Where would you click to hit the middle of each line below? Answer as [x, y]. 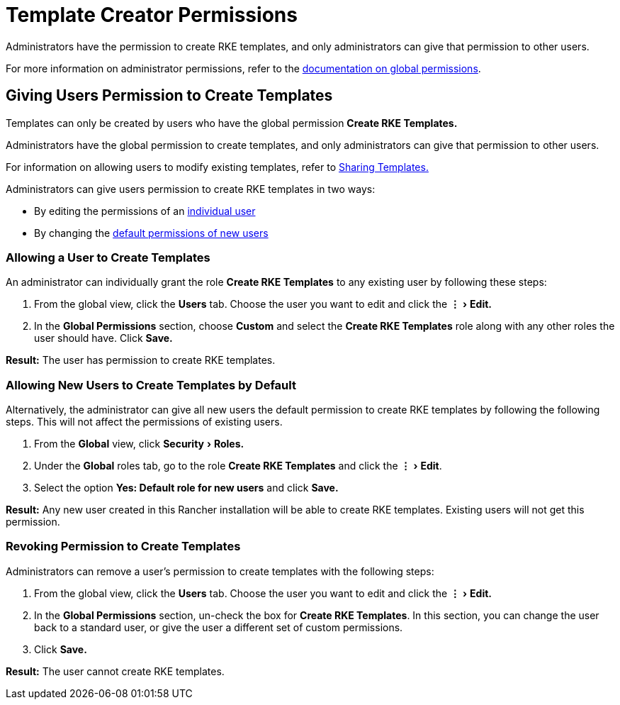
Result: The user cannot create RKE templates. [115, 671]
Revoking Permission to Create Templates [123, 546]
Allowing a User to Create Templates [108, 257]
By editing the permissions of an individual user [145, 211]
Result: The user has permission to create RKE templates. [141, 360]
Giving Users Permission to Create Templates [169, 96]
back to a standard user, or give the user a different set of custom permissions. [219, 627]
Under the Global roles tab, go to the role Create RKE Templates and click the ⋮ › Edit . [238, 466]
